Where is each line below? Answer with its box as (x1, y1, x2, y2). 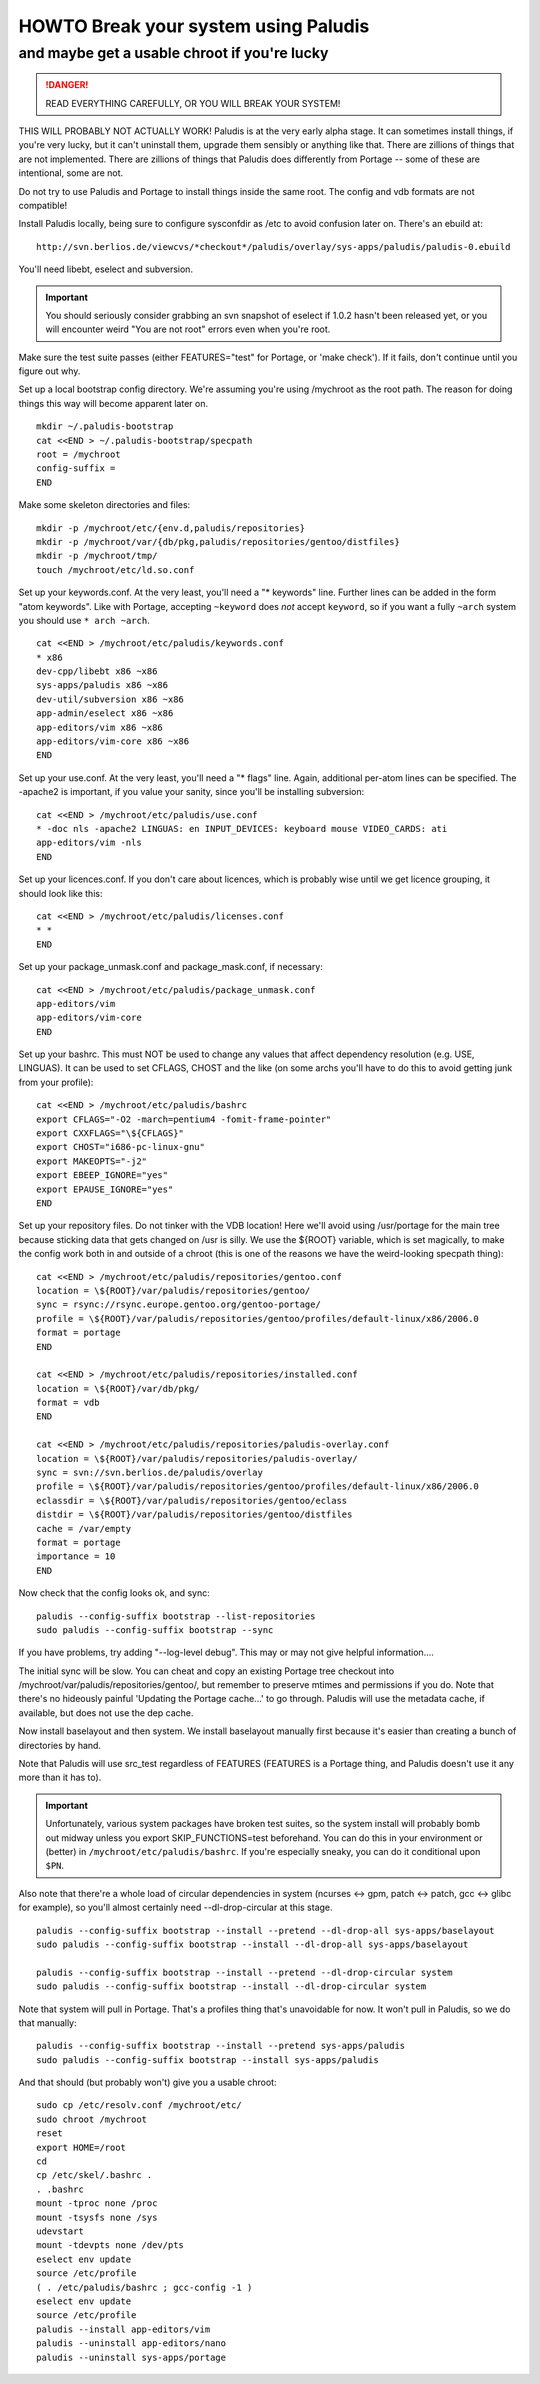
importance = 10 (36, 1551, 116, 1562)
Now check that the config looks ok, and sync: (18, 1587, 210, 1599)
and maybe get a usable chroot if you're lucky (18, 44, 329, 62)
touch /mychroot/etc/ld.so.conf (36, 564, 195, 575)
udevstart (36, 2225, 84, 2237)
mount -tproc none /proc (36, 2198, 158, 2209)
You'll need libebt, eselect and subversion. (18, 263, 194, 275)
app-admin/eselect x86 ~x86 (36, 708, 174, 719)
